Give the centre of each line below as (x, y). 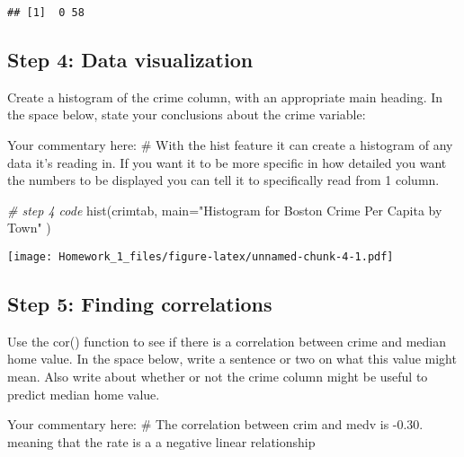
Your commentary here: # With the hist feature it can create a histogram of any (230, 145)
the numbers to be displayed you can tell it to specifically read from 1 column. (223, 180)
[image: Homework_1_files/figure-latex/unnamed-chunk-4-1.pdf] (201, 257)
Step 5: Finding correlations (140, 304)
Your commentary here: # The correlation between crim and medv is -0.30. (215, 424)
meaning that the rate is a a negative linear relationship (161, 441)
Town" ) (29, 228)
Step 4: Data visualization (130, 60)
